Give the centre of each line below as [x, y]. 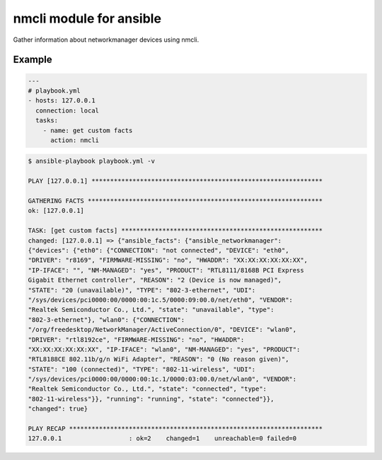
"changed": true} [58, 409]
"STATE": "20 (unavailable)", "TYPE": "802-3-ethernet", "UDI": [142, 290]
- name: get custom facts [88, 130]
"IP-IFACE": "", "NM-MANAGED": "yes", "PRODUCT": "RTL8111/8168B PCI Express [166, 270]
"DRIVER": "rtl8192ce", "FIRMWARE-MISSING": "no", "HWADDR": [136, 339]
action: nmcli [75, 140]
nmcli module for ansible [87, 18]
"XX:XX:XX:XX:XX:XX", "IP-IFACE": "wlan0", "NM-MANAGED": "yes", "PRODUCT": [164, 349]
